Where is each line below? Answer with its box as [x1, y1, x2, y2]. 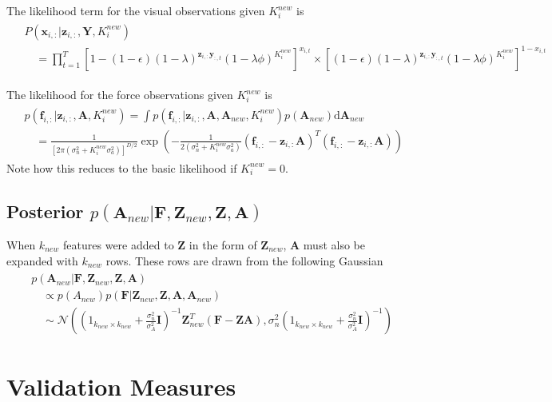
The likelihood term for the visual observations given [6, 2, 265, 18]
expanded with [6, 252, 78, 269]
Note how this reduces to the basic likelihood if [6, 159, 237, 176]
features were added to [63, 236, 174, 253]
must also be [303, 236, 365, 253]
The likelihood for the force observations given [6, 86, 233, 103]
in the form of [189, 236, 257, 253]
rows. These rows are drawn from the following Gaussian [105, 252, 383, 269]
